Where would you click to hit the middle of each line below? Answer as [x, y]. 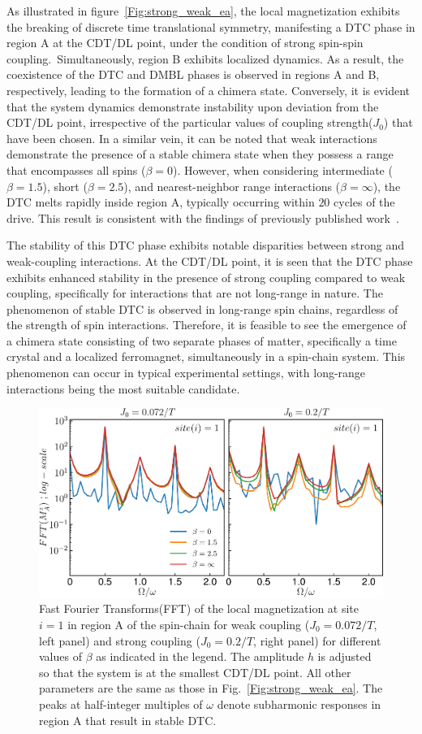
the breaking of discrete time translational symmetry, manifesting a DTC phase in [211, 26]
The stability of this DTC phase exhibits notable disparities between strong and [206, 245]
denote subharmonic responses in [299, 704]
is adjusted [344, 656]
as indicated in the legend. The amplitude [200, 656]
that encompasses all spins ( [76, 169]
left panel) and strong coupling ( [120, 640]
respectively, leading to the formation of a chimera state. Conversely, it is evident [209, 90]
